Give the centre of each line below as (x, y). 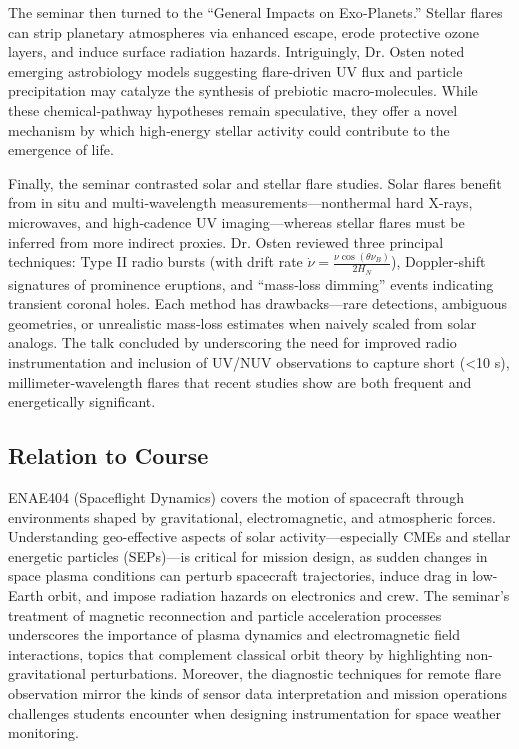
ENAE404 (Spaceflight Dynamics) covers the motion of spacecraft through (236, 497)
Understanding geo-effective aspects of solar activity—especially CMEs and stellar (259, 536)
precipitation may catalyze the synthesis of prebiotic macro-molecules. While (243, 90)
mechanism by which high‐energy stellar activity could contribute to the (229, 129)
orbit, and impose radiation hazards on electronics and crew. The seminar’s (278, 595)
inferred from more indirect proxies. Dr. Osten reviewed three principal (226, 241)
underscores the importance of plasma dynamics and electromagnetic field (234, 634)
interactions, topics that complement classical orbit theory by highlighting (235, 653)
